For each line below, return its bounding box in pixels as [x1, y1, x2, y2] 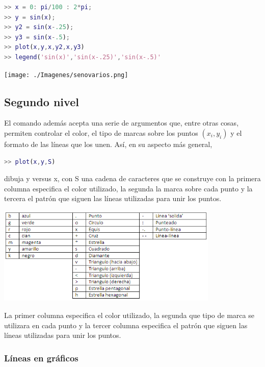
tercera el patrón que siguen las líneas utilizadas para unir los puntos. [4, 193, 222, 204]
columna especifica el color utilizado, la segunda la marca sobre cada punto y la [4, 183, 253, 193]
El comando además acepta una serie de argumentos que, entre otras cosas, [4, 117, 239, 128]
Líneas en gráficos [4, 351, 78, 364]
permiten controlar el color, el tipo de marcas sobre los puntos [4, 128, 198, 138]
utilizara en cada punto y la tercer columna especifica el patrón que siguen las [4, 320, 248, 330]
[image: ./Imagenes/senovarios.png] [4, 71, 128, 79]
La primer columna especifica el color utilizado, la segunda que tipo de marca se [4, 309, 254, 320]
